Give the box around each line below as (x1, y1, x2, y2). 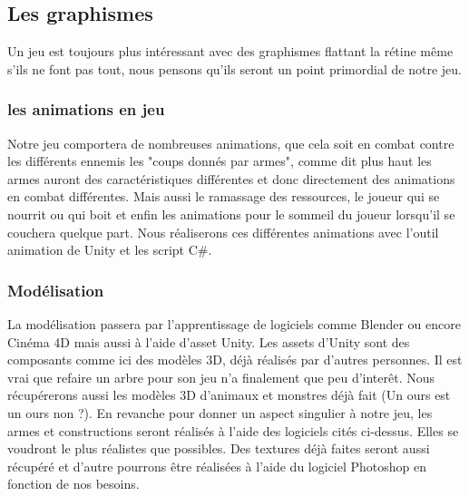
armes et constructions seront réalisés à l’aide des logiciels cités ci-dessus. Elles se (7, 421, 459, 440)
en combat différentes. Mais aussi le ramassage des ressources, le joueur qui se (7, 187, 440, 206)
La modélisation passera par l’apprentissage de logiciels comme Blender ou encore (7, 314, 461, 333)
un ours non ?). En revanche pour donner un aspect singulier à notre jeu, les (7, 403, 433, 422)
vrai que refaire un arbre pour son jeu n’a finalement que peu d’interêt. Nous (7, 367, 435, 386)
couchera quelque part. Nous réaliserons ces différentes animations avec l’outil (7, 222, 439, 241)
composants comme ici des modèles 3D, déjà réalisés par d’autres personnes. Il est (7, 350, 463, 369)
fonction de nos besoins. (7, 474, 140, 493)
